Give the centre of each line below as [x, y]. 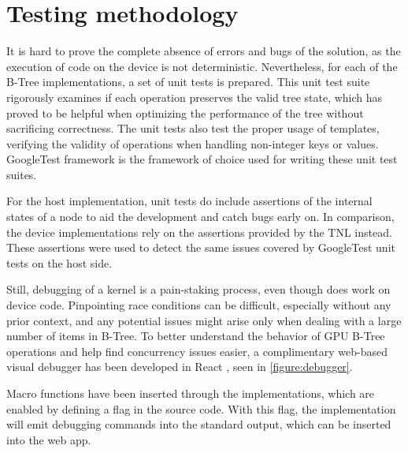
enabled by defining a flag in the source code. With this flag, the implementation [201, 408]
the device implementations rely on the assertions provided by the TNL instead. [199, 232]
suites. [22, 174]
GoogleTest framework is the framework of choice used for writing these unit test [202, 159]
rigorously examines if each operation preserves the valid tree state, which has [195, 97]
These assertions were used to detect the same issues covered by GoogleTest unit [201, 247]
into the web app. [49, 439]
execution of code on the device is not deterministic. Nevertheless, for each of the [202, 66]
